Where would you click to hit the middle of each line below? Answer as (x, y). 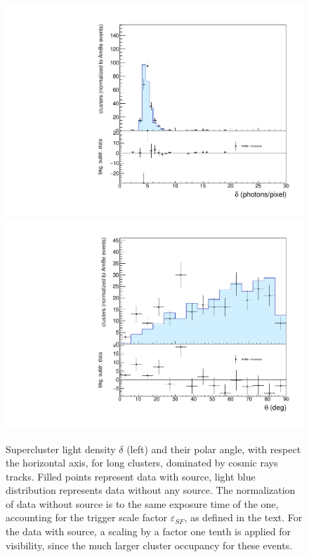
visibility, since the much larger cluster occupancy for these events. (149, 545)
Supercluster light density (61, 449)
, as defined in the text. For (243, 517)
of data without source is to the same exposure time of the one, (142, 503)
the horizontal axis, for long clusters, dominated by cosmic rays (142, 463)
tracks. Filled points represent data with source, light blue (131, 476)
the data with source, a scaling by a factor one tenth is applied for (148, 531)
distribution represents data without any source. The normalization (151, 490)
